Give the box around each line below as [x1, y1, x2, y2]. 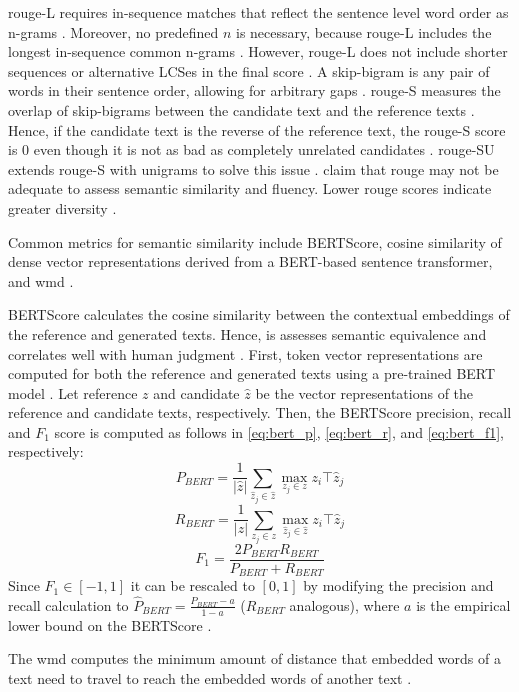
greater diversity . [8, 197, 117, 218]
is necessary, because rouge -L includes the [235, 21, 492, 42]
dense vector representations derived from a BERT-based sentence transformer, [8, 251, 493, 272]
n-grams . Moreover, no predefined [8, 21, 219, 42]
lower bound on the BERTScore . [8, 614, 212, 635]
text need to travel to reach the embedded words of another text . [8, 667, 412, 688]
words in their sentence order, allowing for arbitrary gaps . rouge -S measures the [8, 80, 501, 101]
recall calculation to [8, 594, 129, 615]
